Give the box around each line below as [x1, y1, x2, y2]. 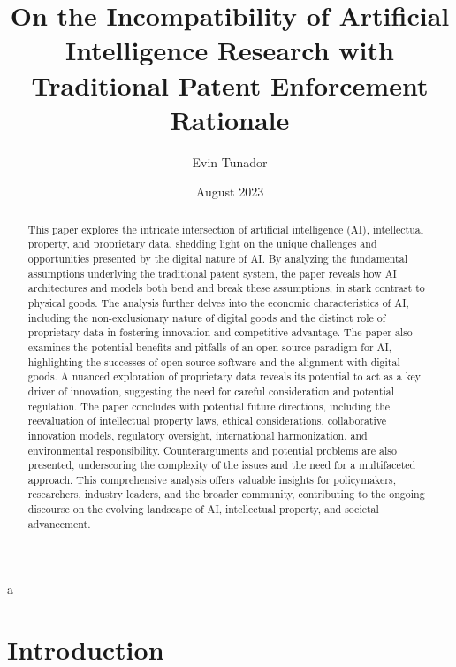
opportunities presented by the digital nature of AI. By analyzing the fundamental [27, 250, 407, 265]
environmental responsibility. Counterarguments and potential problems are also [27, 442, 397, 457]
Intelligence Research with [65, 32, 394, 68]
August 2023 [195, 182, 264, 201]
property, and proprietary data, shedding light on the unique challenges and [27, 236, 377, 251]
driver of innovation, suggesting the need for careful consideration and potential [27, 383, 395, 398]
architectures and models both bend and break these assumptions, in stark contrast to [27, 280, 425, 295]
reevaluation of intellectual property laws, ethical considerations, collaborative [27, 413, 387, 428]
